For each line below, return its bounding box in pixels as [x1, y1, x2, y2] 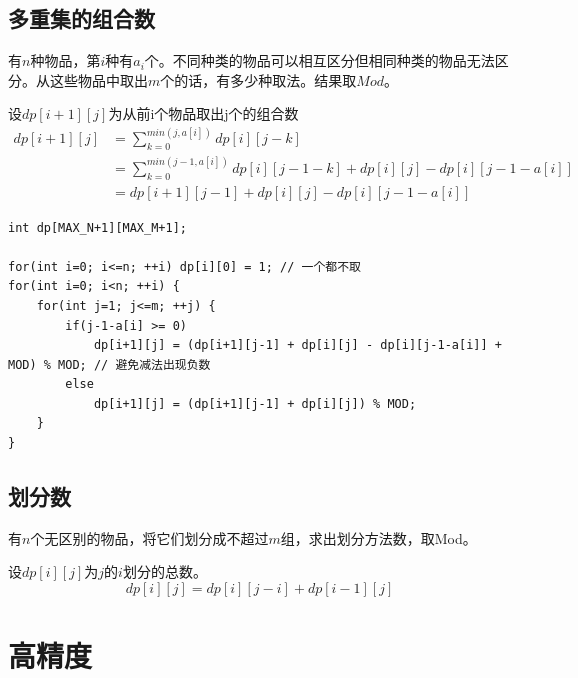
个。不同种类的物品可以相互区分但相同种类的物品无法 [144, 50, 495, 71]
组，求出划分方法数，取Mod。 [280, 527, 477, 548]
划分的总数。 [122, 561, 207, 582]
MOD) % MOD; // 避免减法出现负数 [8, 357, 211, 372]
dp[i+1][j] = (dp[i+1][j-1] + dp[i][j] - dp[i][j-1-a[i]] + [93, 338, 502, 353]
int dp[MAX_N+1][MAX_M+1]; [8, 220, 187, 235]
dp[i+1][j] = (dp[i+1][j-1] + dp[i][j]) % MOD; [93, 396, 417, 411]
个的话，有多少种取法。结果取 [160, 69, 357, 90]
